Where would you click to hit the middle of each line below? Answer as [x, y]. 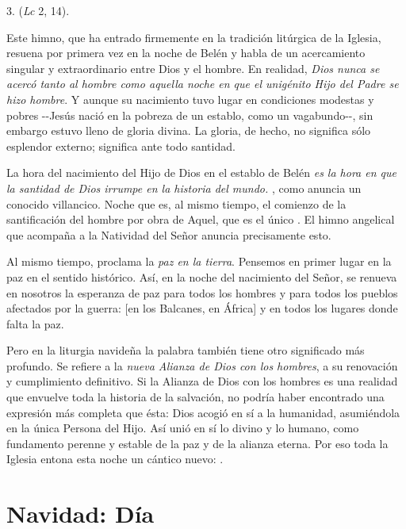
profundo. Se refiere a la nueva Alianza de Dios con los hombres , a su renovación [202, 365]
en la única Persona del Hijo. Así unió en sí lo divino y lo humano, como [183, 428]
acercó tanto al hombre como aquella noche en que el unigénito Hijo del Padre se [203, 84]
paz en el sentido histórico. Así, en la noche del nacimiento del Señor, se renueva [202, 276]
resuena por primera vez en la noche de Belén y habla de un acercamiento [186, 53]
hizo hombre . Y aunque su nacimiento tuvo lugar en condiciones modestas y [190, 99]
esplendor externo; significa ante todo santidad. [121, 146]
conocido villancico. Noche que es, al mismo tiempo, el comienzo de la [176, 203]
